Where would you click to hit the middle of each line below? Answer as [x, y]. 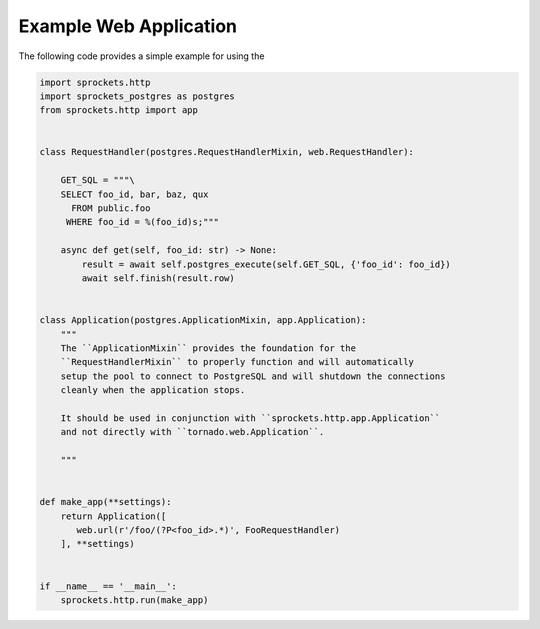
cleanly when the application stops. [153, 390]
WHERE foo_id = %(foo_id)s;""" [142, 222]
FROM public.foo [111, 208]
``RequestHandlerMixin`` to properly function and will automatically [237, 362]
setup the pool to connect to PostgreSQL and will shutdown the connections [253, 376]
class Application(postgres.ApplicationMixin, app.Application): [203, 320]
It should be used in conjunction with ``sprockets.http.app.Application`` [250, 418]
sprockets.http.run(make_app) [134, 599]
